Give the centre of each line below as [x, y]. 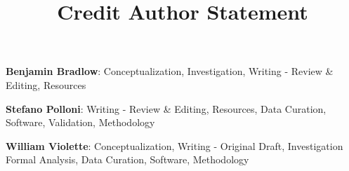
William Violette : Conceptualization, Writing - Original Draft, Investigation [174, 145]
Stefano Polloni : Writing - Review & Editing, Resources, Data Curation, [166, 108]
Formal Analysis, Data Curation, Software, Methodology [127, 159]
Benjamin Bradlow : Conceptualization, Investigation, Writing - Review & [170, 71]
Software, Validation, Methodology [80, 122]
